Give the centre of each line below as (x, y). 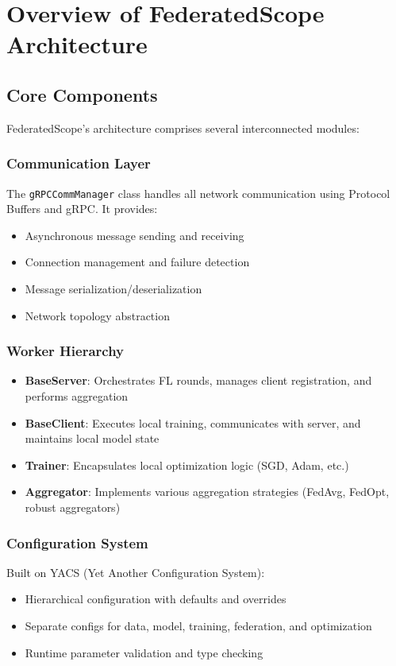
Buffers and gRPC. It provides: (82, 209)
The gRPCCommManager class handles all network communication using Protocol (198, 193)
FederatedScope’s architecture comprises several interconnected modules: (183, 128)
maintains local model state (92, 438)
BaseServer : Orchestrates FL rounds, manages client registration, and (198, 380)
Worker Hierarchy (65, 351)
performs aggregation (77, 396)
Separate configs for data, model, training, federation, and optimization (198, 625)
